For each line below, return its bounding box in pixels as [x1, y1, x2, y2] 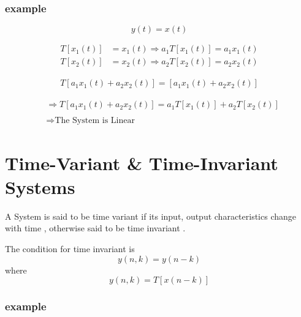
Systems [5, 174, 75, 199]
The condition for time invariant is [5, 242, 135, 255]
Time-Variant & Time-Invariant [5, 150, 278, 175]
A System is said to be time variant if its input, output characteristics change [5, 209, 297, 222]
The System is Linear [55, 116, 135, 125]
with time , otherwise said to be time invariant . [5, 222, 186, 234]
